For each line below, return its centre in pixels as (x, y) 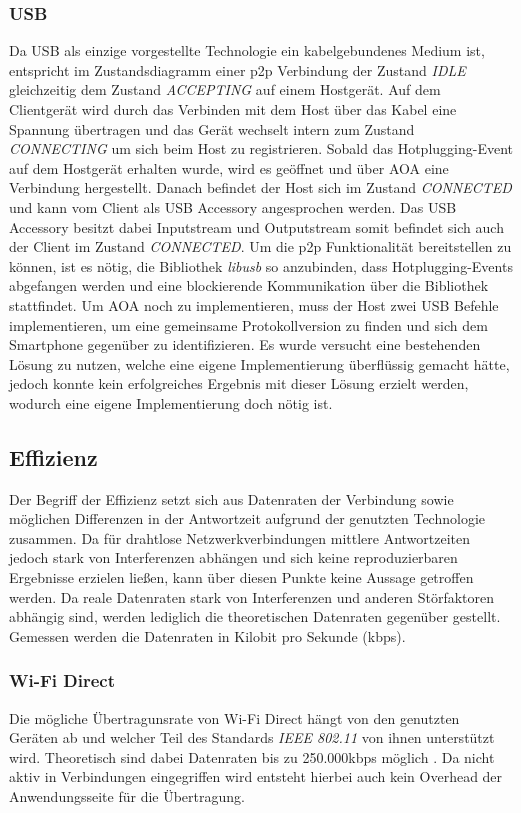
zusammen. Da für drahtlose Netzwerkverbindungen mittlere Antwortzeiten (240, 537)
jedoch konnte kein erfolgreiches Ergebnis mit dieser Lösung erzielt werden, (239, 383)
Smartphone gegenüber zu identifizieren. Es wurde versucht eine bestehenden (245, 344)
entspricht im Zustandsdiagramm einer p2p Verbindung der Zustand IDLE (237, 69)
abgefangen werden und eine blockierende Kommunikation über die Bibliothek (249, 285)
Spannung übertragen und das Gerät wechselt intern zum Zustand (212, 128)
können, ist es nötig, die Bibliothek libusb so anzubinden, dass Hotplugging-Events (261, 265)
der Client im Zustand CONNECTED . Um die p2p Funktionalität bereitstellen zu (260, 246)
